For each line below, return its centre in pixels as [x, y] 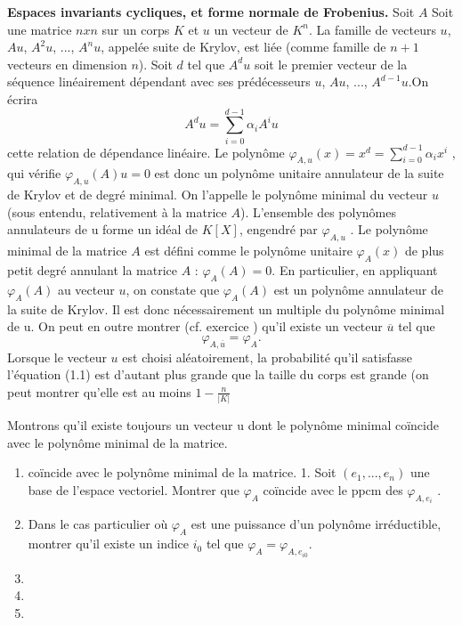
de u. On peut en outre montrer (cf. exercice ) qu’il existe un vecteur [195, 326]
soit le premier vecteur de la [331, 64]
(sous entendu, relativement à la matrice [117, 211]
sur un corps [136, 29]
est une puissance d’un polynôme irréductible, [316, 524]
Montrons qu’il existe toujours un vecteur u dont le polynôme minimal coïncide [223, 425]
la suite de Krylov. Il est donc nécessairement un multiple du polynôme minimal [226, 308]
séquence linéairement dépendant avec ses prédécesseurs [159, 81]
